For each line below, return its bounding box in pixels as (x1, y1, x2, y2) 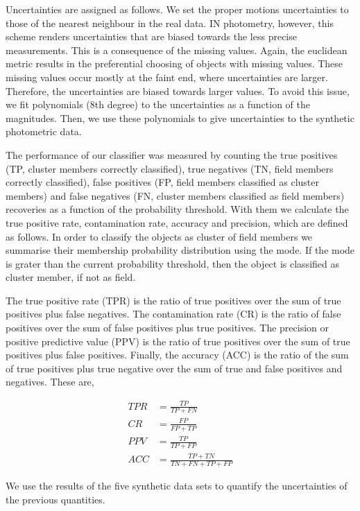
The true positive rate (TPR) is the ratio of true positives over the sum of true (6, 293, 341, 307)
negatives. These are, (6, 374, 94, 389)
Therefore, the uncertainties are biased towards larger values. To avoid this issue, (6, 83, 350, 98)
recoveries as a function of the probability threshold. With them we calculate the (6, 202, 349, 216)
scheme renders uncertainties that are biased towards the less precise (6, 29, 297, 44)
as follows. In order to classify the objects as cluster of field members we (6, 229, 313, 243)
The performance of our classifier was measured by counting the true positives (6, 147, 338, 162)
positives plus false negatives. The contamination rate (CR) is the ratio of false (6, 306, 341, 321)
